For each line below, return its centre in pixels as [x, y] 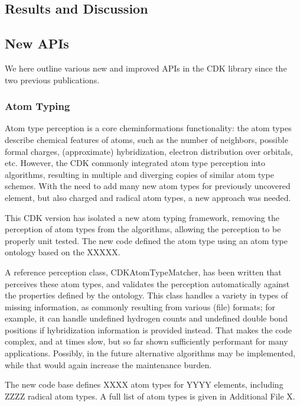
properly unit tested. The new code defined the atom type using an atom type [146, 240]
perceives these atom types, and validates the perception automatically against [147, 283]
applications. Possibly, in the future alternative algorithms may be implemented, [150, 353]
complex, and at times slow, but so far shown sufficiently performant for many [146, 341]
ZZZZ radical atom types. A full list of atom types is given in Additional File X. [150, 396]
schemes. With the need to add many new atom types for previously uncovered [148, 186]
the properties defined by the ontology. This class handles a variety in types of [146, 295]
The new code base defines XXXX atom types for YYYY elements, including [144, 384]
